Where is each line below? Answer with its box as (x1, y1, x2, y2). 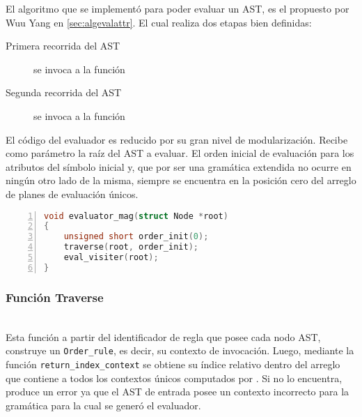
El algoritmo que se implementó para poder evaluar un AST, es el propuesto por (6, 1, 349, 15)
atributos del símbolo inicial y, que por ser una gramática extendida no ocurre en (6, 159, 352, 174)
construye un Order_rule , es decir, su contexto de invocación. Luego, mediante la (6, 343, 354, 358)
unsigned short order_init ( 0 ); (63, 232, 209, 242)
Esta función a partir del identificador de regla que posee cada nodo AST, (6, 329, 321, 344)
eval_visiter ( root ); (63, 252, 159, 263)
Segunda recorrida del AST (6, 85, 122, 100)
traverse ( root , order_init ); (63, 242, 198, 252)
